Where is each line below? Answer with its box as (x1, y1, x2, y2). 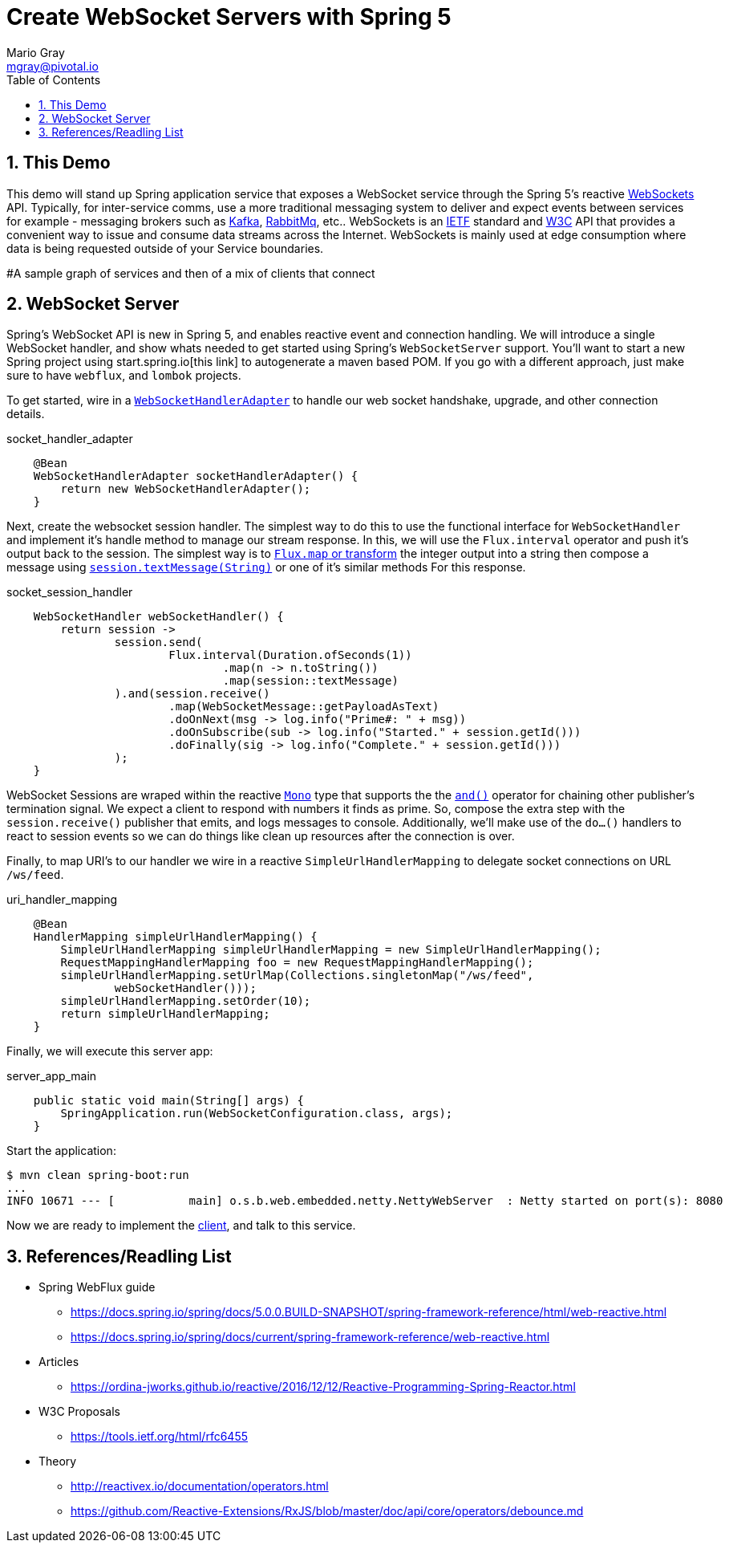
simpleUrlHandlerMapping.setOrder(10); (60, 994, 311, 1008)
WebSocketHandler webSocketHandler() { (33, 610, 284, 624)
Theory (38, 1454, 77, 1469)
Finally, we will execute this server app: (6, 1044, 213, 1059)
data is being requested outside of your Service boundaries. (6, 241, 324, 255)
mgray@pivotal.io (6, 59, 99, 73)
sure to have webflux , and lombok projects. (6, 368, 241, 383)
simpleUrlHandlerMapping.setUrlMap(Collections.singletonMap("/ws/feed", (60, 969, 534, 982)
